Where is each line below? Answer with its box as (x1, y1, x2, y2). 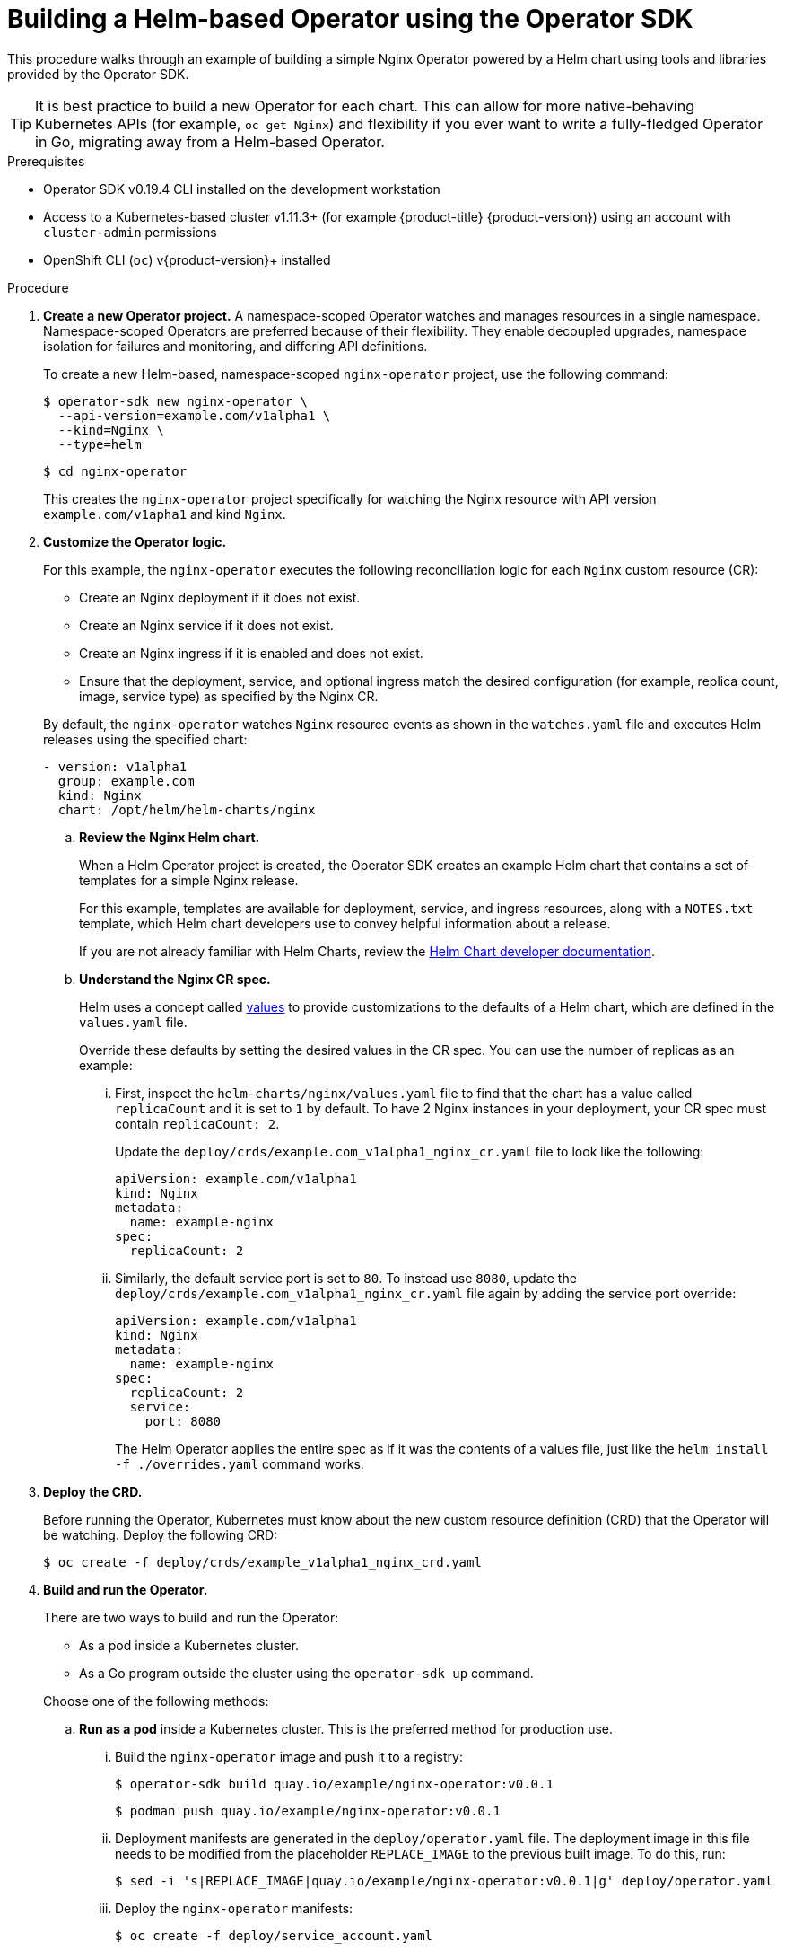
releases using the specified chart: (43, 731, 248, 747)
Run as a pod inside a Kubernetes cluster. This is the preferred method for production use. (79, 1720, 614, 1736)
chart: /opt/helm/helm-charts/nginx (57, 802, 316, 817)
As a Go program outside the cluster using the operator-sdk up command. (79, 1665, 534, 1681)
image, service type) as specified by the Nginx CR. (79, 688, 379, 704)
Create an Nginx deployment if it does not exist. (79, 589, 361, 605)
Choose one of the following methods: (43, 1692, 269, 1709)
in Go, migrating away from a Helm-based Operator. (35, 132, 385, 151)
